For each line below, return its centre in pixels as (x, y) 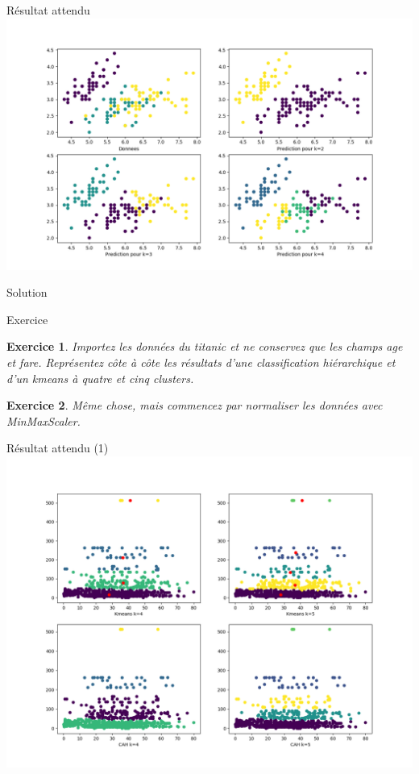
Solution (27, 292)
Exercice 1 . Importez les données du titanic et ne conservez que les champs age (205, 346)
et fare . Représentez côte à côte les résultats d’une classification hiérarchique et (201, 362)
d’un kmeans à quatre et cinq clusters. (100, 378)
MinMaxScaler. (44, 420)
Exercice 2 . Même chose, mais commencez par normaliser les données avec (195, 405)
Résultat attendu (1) (58, 448)
